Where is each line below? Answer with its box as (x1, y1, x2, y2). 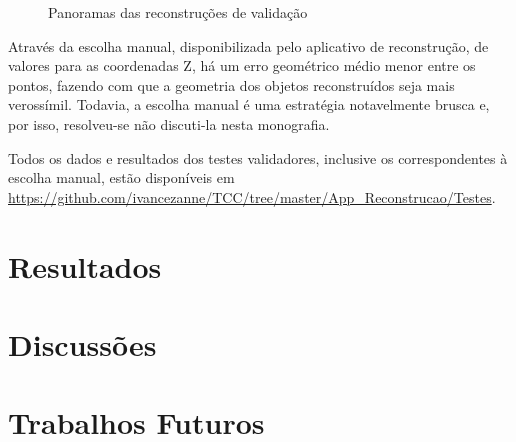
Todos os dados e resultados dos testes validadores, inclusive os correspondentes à (8, 147, 508, 168)
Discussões (8, 323, 157, 364)
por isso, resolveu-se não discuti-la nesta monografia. (8, 113, 330, 134)
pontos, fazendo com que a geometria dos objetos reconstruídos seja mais (8, 74, 455, 95)
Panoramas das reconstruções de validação (48, 2, 308, 22)
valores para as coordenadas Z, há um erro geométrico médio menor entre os (8, 55, 476, 76)
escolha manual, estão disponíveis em (8, 167, 235, 188)
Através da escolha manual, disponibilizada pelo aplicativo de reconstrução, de (8, 35, 489, 56)
